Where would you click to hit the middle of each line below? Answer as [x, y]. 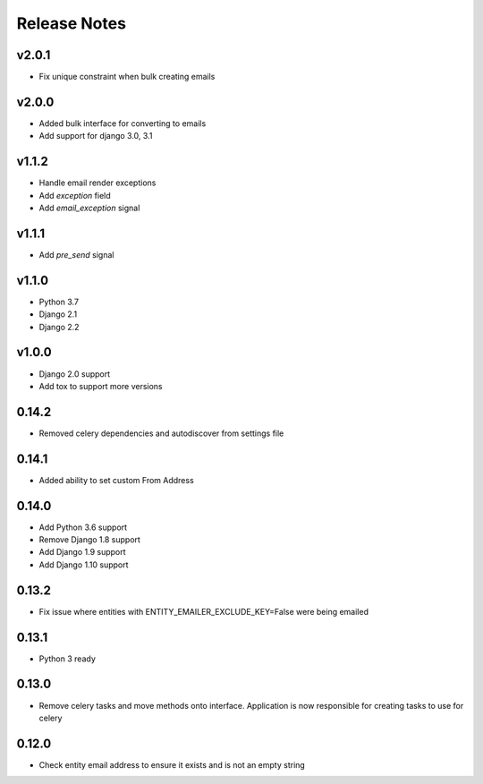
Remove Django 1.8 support [89, 540]
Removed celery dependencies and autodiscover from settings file [161, 433]
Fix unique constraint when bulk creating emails [127, 77]
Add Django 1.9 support [82, 552]
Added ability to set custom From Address [116, 480]
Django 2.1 [58, 314]
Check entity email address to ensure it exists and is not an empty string [172, 764]
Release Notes [72, 23]
